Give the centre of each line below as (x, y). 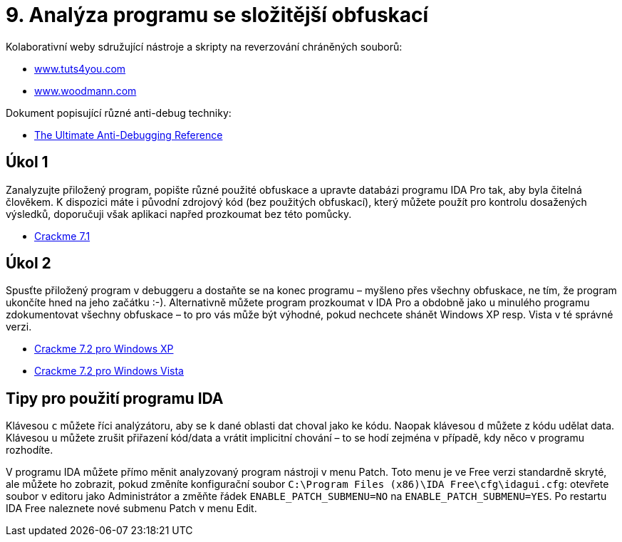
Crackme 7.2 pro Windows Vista (109, 371)
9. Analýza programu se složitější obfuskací (217, 15)
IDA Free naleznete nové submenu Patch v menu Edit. (131, 509)
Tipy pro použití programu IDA (115, 398)
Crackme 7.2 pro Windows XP (104, 349)
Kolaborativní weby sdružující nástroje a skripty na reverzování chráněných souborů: (204, 46)
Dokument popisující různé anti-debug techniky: (119, 113)
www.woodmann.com (85, 90)
